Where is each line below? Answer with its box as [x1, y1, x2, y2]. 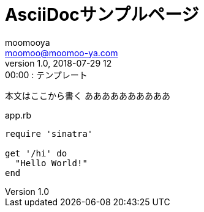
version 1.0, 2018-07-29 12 [5, 57, 112, 68]
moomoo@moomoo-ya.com [5, 47, 118, 58]
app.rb [5, 109, 32, 120]
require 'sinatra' [5, 128, 93, 139]
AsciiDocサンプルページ [5, 4, 199, 25]
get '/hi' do [5, 148, 67, 158]
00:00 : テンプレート [5, 69, 88, 80]
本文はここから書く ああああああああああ [5, 90, 170, 101]
